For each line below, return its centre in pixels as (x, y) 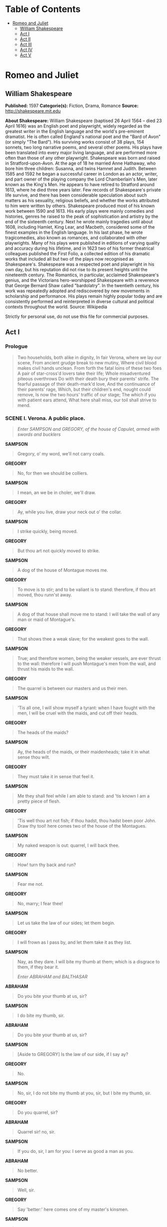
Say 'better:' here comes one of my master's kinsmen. (73, 1209)
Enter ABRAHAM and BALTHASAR (52, 976)
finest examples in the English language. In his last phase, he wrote (74, 232)
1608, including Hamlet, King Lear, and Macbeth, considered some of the (80, 227)
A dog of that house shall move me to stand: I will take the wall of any (88, 614)
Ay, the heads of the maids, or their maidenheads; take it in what (83, 752)
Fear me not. (30, 884)
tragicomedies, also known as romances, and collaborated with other (76, 237)
